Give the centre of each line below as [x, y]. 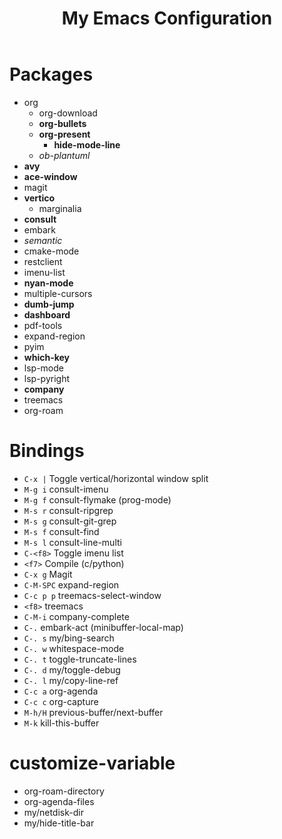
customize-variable [92, 763]
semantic [43, 240]
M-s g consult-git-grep [70, 521]
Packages [51, 74]
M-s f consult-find [61, 531]
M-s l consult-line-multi [72, 542]
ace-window [50, 176]
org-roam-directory [64, 791]
